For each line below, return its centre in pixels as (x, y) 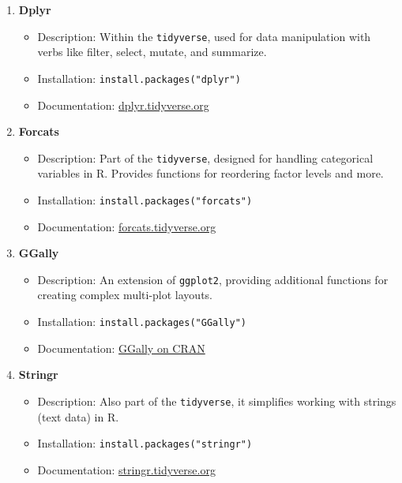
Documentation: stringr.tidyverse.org (126, 469)
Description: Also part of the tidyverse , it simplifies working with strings (217, 401)
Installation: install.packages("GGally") (142, 322)
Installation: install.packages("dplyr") (139, 78)
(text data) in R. (78, 416)
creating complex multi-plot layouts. (125, 295)
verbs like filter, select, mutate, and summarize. (152, 52)
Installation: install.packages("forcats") (145, 199)
